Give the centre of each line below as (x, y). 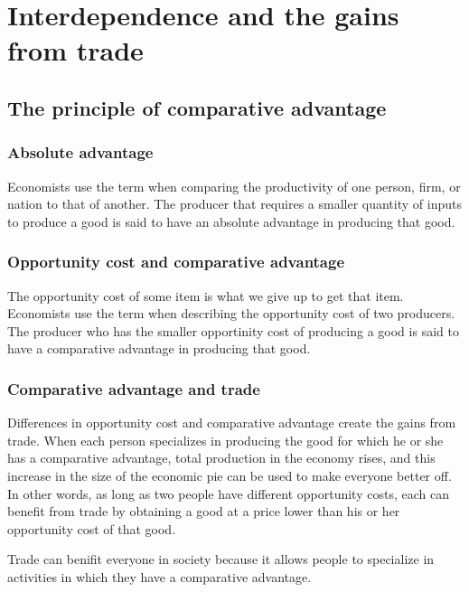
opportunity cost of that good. (92, 528)
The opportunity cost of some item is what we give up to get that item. (206, 295)
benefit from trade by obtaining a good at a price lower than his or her (204, 511)
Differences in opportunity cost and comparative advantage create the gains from (232, 423)
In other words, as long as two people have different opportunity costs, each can (228, 493)
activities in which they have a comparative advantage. (159, 576)
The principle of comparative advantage (197, 107)
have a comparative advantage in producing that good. (159, 348)
